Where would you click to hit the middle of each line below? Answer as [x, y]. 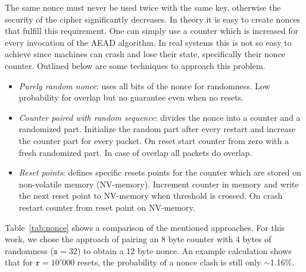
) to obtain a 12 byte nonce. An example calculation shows [184, 250]
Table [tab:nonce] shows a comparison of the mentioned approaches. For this [145, 227]
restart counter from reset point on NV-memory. [107, 207]
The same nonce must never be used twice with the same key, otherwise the [143, 7]
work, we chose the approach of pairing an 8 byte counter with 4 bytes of [138, 239]
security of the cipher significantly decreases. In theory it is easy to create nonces [153, 19]
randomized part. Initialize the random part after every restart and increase [157, 129]
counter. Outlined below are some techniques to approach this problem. [135, 65]
